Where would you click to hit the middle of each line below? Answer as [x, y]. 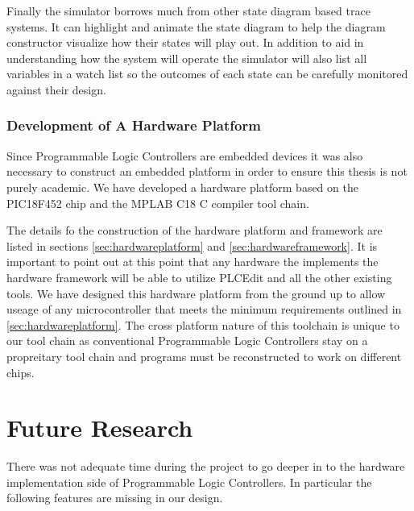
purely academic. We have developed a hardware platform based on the [182, 187]
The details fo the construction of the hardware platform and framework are [195, 230]
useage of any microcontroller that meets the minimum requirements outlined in [204, 309]
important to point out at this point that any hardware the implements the [193, 262]
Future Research [100, 428]
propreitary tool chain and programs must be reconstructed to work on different [204, 356]
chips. [21, 372]
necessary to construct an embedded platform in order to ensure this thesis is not [207, 171]
